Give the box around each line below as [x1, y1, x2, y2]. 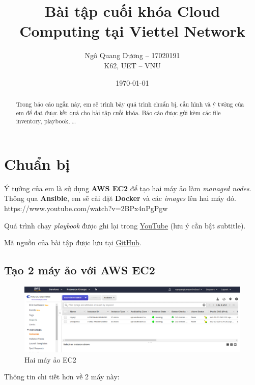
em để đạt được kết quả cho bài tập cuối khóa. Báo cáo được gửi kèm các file [16, 108, 221, 117]
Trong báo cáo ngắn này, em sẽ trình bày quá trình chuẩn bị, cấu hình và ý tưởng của [16, 99, 244, 108]
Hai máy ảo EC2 [24, 354, 76, 365]
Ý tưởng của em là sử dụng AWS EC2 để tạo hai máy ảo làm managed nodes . [4, 183, 251, 193]
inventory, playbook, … [16, 117, 76, 125]
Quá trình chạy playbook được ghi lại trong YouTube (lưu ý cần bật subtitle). [4, 220, 246, 230]
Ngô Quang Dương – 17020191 [84, 50, 180, 61]
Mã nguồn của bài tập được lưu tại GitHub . [4, 237, 141, 248]
